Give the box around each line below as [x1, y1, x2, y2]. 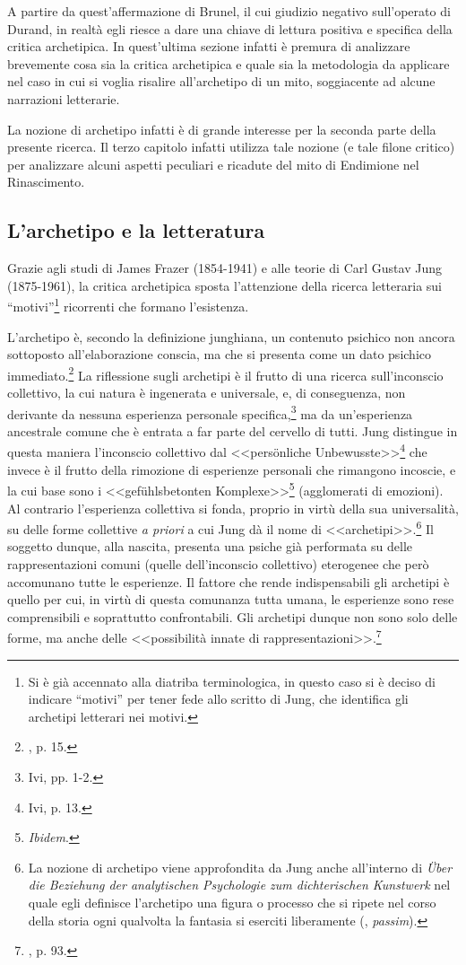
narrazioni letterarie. [7, 89, 120, 108]
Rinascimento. [7, 172, 85, 191]
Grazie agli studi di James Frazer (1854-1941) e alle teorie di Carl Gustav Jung [7, 259, 442, 277]
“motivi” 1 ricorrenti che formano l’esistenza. [7, 294, 249, 315]
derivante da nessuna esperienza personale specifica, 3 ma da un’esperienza [7, 401, 413, 423]
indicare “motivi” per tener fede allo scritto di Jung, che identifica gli [28, 689, 409, 708]
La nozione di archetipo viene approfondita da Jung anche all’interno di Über [28, 857, 453, 876]
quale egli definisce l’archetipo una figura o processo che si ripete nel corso [28, 892, 436, 911]
